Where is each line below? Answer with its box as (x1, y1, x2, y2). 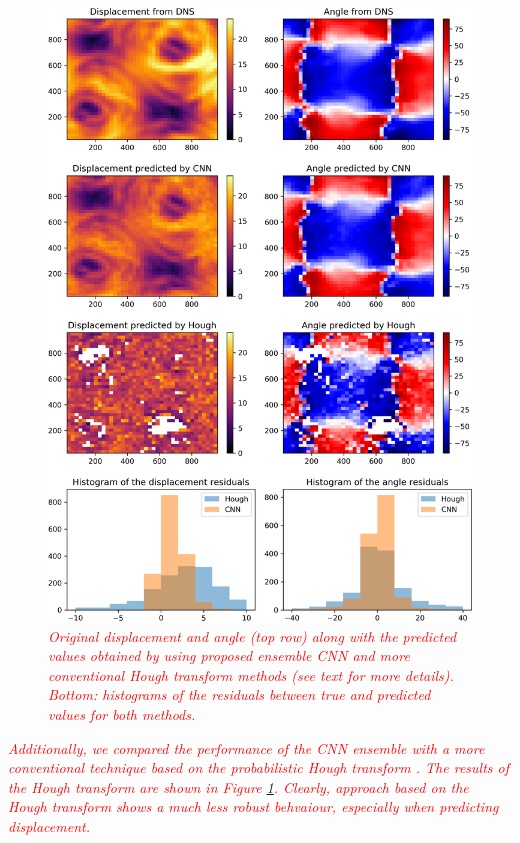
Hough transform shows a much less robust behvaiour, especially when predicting (8, 796, 499, 817)
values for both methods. (48, 704, 196, 725)
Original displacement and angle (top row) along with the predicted (48, 625, 457, 646)
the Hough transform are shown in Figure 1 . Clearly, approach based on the (8, 776, 469, 797)
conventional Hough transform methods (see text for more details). (48, 664, 454, 685)
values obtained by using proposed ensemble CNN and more (48, 645, 410, 666)
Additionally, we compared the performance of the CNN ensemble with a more (8, 737, 485, 758)
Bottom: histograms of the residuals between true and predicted (48, 684, 431, 705)
